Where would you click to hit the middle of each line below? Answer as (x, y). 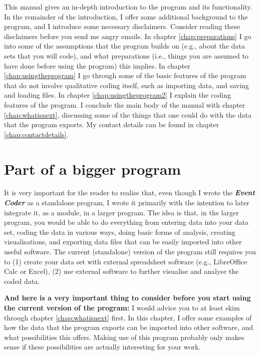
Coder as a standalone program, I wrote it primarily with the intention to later (127, 203)
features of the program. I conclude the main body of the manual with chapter (125, 104)
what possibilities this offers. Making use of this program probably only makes (124, 337)
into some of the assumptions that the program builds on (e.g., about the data (124, 46)
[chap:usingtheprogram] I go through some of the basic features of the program (125, 75)
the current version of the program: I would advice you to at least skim (122, 307)
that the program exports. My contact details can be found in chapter (111, 124)
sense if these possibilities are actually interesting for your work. (102, 347)
